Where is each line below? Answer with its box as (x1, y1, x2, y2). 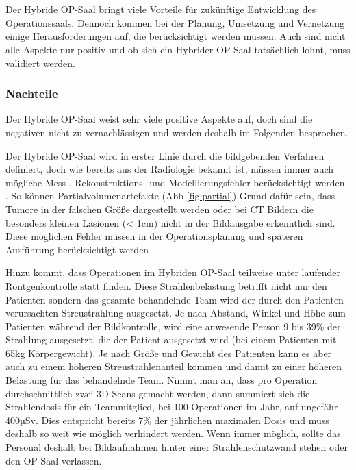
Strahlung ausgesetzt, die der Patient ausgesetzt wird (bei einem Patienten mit (5, 332, 337, 347)
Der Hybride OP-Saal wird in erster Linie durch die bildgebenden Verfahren (5, 148, 325, 162)
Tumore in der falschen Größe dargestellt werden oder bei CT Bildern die (5, 201, 314, 216)
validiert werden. (5, 55, 75, 70)
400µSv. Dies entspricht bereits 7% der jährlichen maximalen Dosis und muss (5, 412, 329, 427)
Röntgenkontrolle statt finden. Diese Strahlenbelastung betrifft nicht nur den (5, 278, 327, 293)
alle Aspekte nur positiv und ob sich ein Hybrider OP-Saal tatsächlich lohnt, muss (5, 42, 351, 56)
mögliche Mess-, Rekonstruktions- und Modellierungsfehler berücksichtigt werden (5, 175, 345, 189)
